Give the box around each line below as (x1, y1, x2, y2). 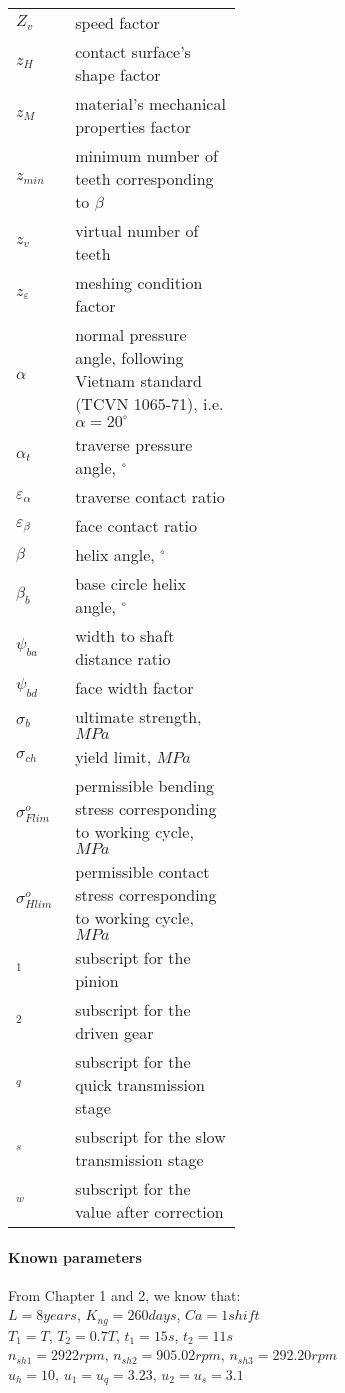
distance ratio (75, 647, 171, 670)
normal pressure (75, 323, 187, 346)
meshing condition (75, 271, 203, 294)
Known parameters (8, 1246, 142, 1267)
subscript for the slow (75, 1125, 226, 1148)
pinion (75, 969, 119, 992)
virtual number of (75, 219, 199, 242)
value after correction (75, 1200, 224, 1223)
